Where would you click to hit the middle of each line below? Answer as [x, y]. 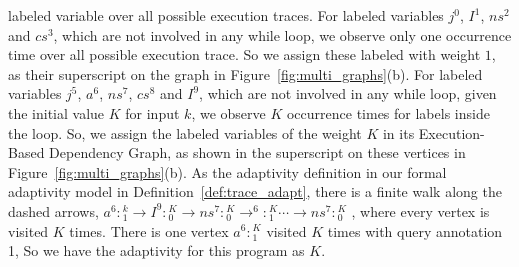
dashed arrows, [53, 210]
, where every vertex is [420, 210]
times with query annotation [415, 230]
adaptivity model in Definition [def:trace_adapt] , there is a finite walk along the [255, 191]
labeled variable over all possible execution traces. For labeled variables [226, 15]
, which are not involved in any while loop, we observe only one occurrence [282, 34]
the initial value [56, 112]
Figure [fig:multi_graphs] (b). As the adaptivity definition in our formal [227, 171]
